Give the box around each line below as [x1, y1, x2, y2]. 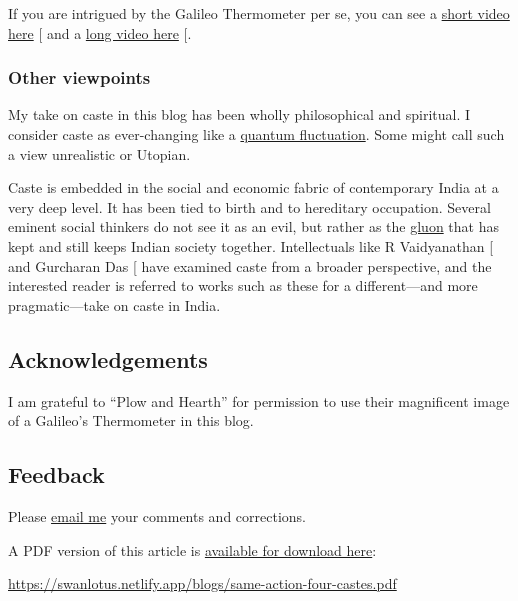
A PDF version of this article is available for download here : [8, 539, 377, 560]
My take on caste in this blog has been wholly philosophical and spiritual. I [8, 104, 471, 125]
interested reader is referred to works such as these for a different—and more [8, 275, 478, 296]
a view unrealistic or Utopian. [8, 143, 191, 164]
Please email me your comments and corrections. [8, 505, 307, 526]
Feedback [8, 459, 105, 490]
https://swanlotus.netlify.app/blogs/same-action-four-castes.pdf [8, 573, 397, 594]
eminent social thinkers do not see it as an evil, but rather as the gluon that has [8, 216, 499, 237]
